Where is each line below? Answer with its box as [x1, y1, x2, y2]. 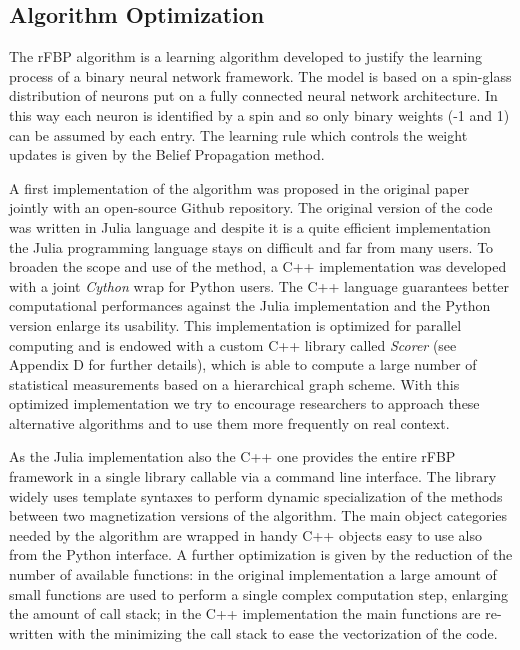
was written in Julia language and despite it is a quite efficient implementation [9, 216, 491, 237]
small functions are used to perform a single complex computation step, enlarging [9, 583, 509, 604]
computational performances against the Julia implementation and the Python [9, 295, 491, 316]
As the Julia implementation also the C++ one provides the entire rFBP [9, 446, 456, 467]
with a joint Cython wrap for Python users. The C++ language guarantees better [9, 275, 510, 296]
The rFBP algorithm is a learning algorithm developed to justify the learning [9, 46, 483, 67]
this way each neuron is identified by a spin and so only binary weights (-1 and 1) [9, 104, 510, 125]
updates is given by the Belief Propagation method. [9, 144, 325, 165]
